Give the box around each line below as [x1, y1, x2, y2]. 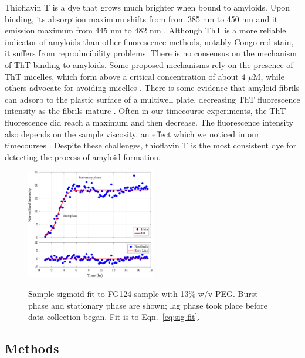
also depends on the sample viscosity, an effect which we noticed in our [5, 127, 260, 140]
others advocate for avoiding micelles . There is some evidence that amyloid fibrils [5, 82, 300, 94]
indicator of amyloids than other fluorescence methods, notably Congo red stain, [5, 35, 294, 48]
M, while [253, 70, 284, 82]
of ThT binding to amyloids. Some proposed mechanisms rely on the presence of [5, 58, 293, 70]
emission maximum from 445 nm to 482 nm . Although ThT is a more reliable [5, 24, 286, 36]
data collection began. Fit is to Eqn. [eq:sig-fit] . [28, 310, 200, 323]
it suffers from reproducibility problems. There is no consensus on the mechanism [5, 47, 297, 59]
